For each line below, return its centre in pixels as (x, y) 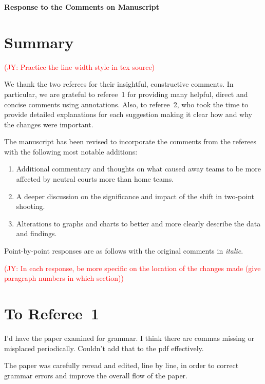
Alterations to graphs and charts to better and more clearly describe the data (138, 223)
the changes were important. (49, 124)
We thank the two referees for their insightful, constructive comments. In (119, 84)
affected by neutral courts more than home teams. (95, 179)
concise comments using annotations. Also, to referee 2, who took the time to (126, 104)
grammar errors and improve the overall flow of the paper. (96, 375)
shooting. (31, 206)
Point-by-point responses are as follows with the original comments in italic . (124, 251)
